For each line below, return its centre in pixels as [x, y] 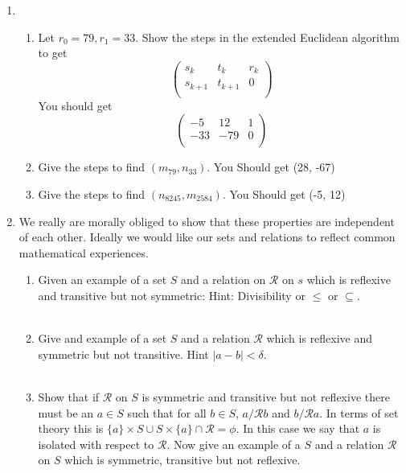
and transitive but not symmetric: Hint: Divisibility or [172, 295]
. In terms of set [359, 412]
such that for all [167, 412]
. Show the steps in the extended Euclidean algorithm [267, 37]
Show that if [69, 396]
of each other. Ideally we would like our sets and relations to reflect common [207, 237]
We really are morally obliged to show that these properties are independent [207, 221]
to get [53, 53]
